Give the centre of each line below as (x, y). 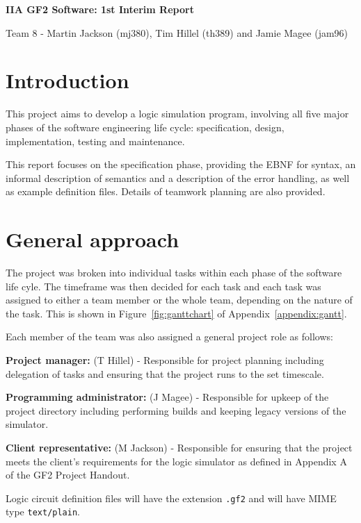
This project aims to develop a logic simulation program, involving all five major (177, 114)
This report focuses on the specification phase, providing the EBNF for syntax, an (181, 164)
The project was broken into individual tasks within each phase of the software (174, 272)
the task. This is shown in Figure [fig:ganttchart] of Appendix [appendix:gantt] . (176, 313)
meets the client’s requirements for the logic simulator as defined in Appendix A (176, 461)
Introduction (67, 80)
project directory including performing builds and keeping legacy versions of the (176, 410)
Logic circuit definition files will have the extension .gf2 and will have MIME (171, 498)
